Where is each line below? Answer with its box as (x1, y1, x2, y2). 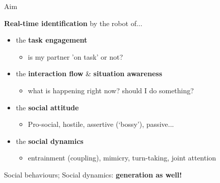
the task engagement (16, 35, 88, 45)
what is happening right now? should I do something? (28, 85, 194, 95)
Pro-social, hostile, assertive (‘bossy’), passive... (28, 119, 174, 129)
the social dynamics (16, 135, 84, 146)
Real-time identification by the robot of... (4, 18, 142, 28)
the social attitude (16, 102, 79, 112)
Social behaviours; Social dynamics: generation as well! (4, 169, 182, 179)
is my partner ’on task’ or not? (28, 51, 123, 62)
